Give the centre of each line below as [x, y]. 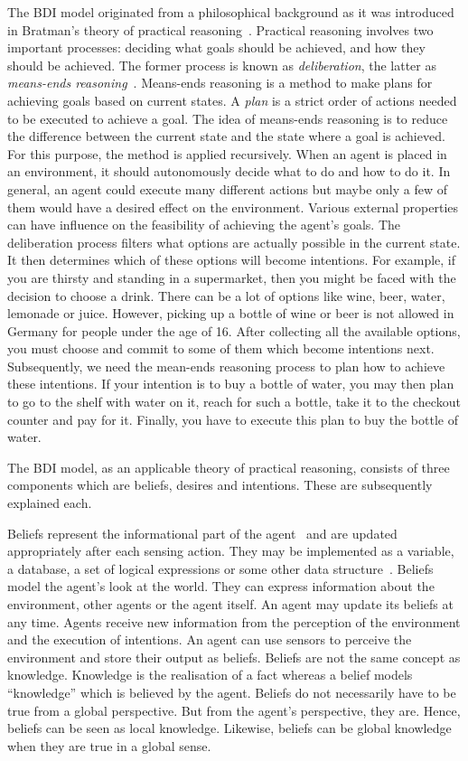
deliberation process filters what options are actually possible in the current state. [234, 242]
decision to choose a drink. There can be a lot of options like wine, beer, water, [226, 295]
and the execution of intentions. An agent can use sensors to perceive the [210, 639]
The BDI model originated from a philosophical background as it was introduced [231, 12]
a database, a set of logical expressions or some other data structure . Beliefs [220, 568]
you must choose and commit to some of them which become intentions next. [221, 348]
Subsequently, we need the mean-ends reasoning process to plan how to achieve [226, 366]
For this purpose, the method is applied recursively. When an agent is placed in [227, 153]
